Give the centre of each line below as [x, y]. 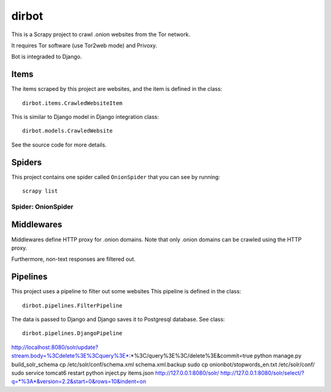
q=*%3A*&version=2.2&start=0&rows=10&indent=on [79, 382]
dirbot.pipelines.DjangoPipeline [72, 333]
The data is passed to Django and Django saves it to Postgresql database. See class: [118, 320]
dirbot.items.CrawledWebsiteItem [72, 103]
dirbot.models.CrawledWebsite [68, 131]
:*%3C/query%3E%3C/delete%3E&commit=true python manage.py [215, 356]
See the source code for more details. [59, 145]
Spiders [27, 162]
